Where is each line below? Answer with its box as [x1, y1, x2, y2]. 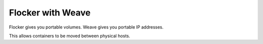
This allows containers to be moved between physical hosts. [9, 33, 131, 39]
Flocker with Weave [9, 7, 91, 18]
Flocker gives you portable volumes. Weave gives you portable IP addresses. [9, 24, 164, 30]
